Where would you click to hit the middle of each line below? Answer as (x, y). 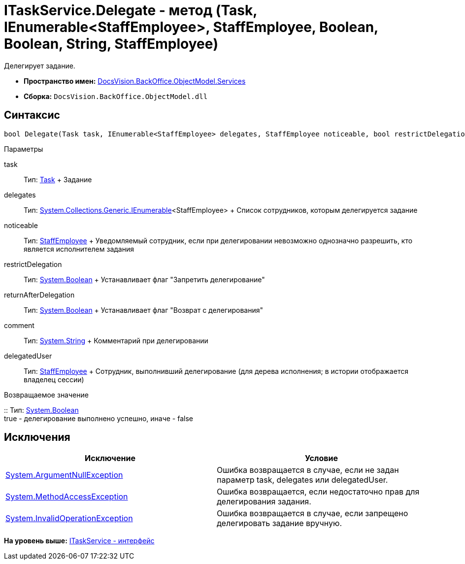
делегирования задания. (264, 502)
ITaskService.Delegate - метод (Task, (131, 10)
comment (19, 325)
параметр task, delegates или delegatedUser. (302, 480)
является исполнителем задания (79, 249)
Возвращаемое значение (46, 395)
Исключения (37, 437)
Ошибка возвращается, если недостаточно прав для (318, 492)
